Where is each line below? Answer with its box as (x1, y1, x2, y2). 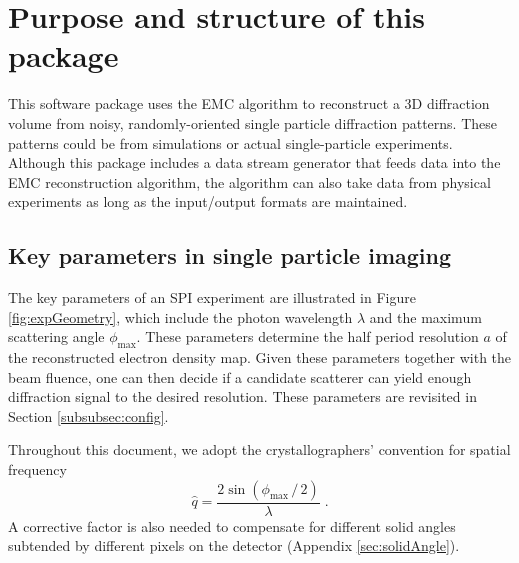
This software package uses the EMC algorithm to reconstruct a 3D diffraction (8, 93, 490, 114)
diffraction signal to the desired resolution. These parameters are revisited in (8, 386, 477, 407)
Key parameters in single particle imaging (8, 240, 452, 271)
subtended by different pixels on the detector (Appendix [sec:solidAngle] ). (8, 535, 460, 556)
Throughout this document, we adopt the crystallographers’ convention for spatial (8, 439, 511, 460)
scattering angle (8, 326, 105, 347)
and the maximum (369, 306, 482, 327)
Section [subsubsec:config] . (8, 405, 169, 426)
